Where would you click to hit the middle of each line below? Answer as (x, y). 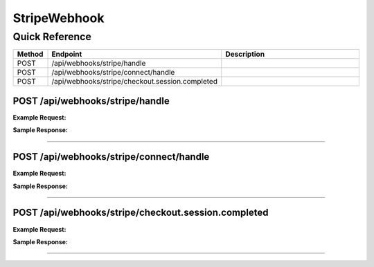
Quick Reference (52, 37)
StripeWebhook (59, 18)
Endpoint (67, 54)
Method (30, 54)
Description (245, 54)
